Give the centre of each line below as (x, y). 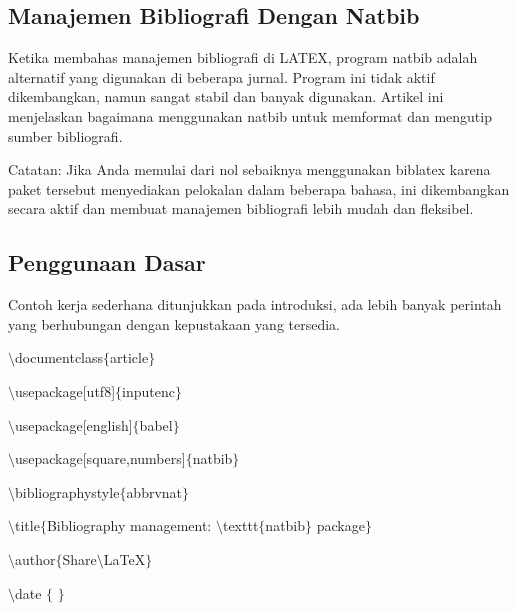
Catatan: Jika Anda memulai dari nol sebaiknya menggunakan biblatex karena (249, 169)
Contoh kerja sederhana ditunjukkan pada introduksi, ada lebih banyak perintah (255, 304)
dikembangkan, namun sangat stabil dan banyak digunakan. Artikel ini (226, 96)
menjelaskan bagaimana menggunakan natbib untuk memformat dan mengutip (250, 115)
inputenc (148, 390)
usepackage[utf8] (65, 390)
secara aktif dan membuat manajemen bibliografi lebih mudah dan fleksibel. (241, 208)
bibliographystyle (67, 491)
